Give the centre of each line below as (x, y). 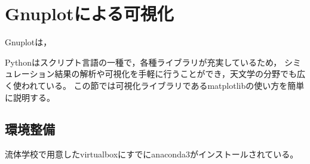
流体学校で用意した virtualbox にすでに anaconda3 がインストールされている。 (152, 154)
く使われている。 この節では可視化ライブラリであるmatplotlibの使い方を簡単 (155, 85)
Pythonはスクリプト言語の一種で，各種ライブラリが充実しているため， (143, 62)
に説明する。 (30, 97)
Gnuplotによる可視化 (89, 13)
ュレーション (30, 74)
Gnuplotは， (28, 42)
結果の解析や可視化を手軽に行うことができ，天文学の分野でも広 (180, 74)
